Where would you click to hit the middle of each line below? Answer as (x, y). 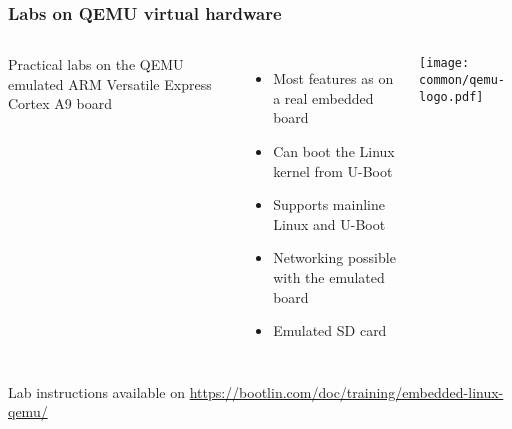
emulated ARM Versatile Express (110, 83)
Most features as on (333, 78)
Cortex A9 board (60, 103)
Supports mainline (329, 204)
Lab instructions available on (96, 391)
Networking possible (334, 257)
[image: (444, 63)
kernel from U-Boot (333, 170)
